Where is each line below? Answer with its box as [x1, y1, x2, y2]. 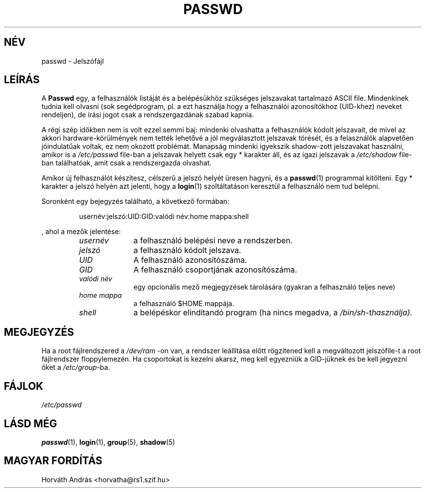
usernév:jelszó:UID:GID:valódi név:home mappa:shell [79, 212, 249, 221]
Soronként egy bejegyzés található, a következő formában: [41, 197, 230, 206]
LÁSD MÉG [4, 417, 57, 430]
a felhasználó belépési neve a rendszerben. [133, 236, 293, 246]
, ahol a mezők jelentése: [41, 227, 121, 236]
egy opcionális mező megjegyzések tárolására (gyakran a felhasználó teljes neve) [133, 283, 395, 292]
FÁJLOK [4, 380, 43, 392]
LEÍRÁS [4, 73, 40, 86]
